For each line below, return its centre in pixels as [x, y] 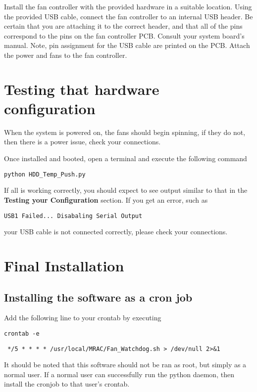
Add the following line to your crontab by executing [83, 318]
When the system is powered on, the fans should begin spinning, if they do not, [125, 132]
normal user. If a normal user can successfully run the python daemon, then [119, 374]
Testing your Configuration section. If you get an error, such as [106, 199]
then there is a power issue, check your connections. [82, 142]
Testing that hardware [82, 89]
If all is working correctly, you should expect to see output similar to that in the [126, 190]
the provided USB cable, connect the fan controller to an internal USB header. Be [128, 16]
